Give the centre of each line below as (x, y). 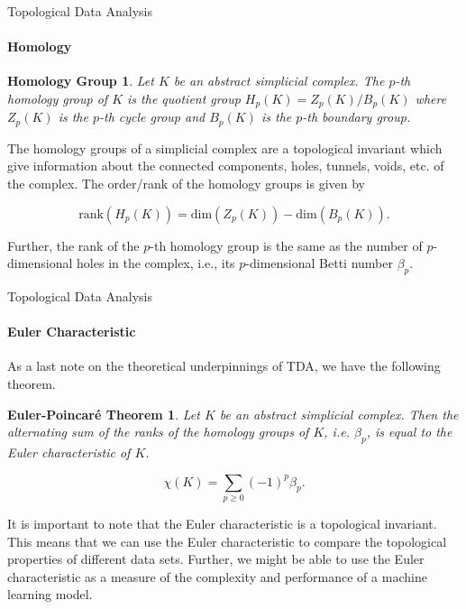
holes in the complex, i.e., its (156, 263)
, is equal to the (409, 432)
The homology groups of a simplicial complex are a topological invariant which (225, 148)
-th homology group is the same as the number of (286, 245)
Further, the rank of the (73, 245)
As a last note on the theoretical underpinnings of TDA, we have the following (224, 366)
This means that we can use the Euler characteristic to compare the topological (227, 541)
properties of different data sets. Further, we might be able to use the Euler (216, 559)
